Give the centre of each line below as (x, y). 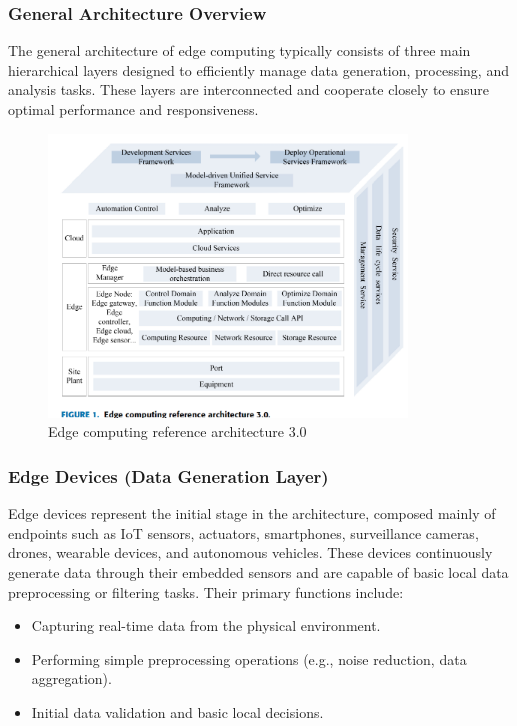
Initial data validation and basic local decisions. (177, 711)
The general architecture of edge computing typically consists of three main (239, 50)
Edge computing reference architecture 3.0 (177, 431)
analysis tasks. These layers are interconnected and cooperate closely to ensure (249, 89)
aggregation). (71, 678)
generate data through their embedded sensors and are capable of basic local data (258, 571)
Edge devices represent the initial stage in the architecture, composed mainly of (252, 513)
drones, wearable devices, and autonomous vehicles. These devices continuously (250, 552)
